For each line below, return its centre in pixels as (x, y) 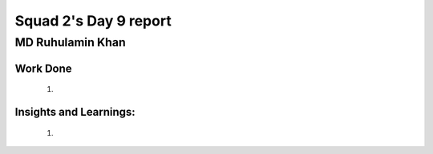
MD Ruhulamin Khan (70, 42)
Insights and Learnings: (75, 112)
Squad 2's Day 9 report (93, 21)
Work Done (43, 68)
